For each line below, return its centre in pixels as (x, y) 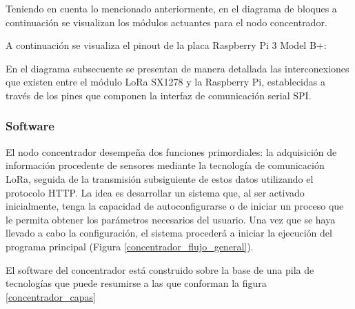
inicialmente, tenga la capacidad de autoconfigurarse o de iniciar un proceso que (175, 206)
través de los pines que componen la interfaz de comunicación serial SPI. (159, 95)
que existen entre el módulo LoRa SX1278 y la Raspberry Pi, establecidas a (165, 82)
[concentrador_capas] (51, 296)
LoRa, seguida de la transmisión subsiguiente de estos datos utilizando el (160, 178)
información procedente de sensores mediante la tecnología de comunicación (165, 165)
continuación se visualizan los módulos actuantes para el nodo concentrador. (166, 22)
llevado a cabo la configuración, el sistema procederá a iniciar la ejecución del (169, 233)
